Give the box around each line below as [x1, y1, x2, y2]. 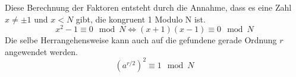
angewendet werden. [5, 45, 78, 57]
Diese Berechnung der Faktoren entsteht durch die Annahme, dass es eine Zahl [5, 1, 292, 13]
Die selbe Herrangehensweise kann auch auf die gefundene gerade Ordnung [5, 34, 277, 46]
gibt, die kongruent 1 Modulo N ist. [75, 12, 206, 25]
